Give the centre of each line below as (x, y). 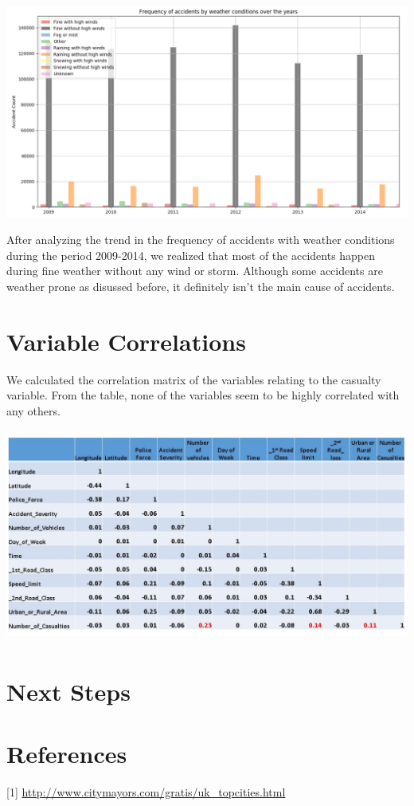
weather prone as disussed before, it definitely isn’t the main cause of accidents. (201, 286)
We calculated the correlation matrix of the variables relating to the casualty (194, 379)
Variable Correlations (126, 341)
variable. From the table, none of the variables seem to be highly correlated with (203, 395)
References (67, 754)
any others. (33, 410)
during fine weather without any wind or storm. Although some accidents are (195, 271)
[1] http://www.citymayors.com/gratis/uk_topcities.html (146, 792)
